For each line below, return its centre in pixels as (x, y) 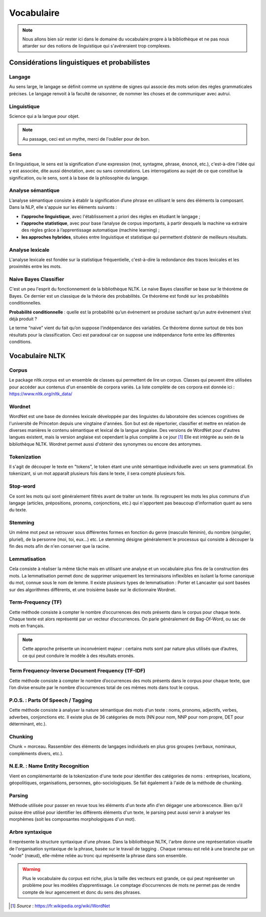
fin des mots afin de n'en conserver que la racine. (60, 546)
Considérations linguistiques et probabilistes (80, 62)
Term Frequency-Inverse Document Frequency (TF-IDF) (77, 671)
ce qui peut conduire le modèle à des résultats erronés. (79, 655)
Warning (31, 869)
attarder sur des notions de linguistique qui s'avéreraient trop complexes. (97, 46)
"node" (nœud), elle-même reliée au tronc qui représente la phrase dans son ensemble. (98, 856)
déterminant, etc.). (28, 724)
